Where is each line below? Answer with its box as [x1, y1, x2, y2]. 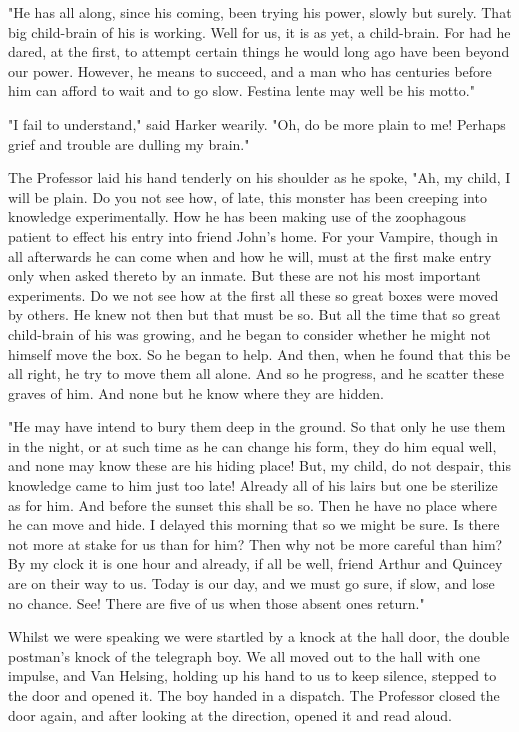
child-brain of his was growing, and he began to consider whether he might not [8, 323, 491, 344]
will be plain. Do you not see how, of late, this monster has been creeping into [8, 186, 487, 207]
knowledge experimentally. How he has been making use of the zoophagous [8, 206, 466, 227]
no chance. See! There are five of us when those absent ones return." [8, 592, 425, 613]
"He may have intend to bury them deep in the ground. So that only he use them [8, 416, 506, 437]
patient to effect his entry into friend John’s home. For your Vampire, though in [8, 225, 498, 246]
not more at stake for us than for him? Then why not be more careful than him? [8, 533, 503, 554]
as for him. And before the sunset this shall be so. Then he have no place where [8, 494, 497, 515]
